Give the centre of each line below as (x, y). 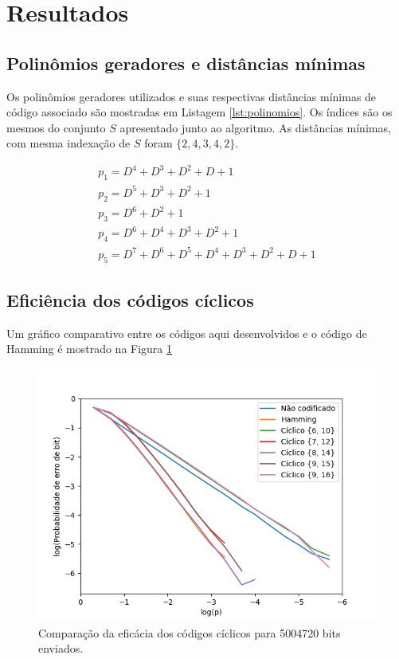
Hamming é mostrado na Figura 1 (90, 349)
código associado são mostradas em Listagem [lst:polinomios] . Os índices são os (199, 112)
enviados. (61, 648)
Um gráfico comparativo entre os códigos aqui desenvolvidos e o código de (187, 333)
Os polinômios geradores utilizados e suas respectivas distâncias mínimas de (192, 96)
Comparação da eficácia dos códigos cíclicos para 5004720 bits (190, 632)
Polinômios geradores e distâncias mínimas (186, 63)
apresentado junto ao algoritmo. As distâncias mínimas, (255, 127)
